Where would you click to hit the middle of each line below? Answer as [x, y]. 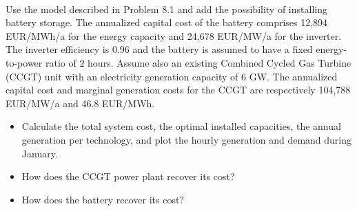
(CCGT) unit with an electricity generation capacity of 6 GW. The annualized [172, 76]
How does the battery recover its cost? [103, 199]
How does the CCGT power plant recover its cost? [128, 176]
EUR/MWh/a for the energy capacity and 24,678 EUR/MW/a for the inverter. [174, 35]
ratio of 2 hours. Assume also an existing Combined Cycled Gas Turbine [198, 62]
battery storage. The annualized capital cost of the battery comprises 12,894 [167, 22]
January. [40, 153]
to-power [24, 62]
